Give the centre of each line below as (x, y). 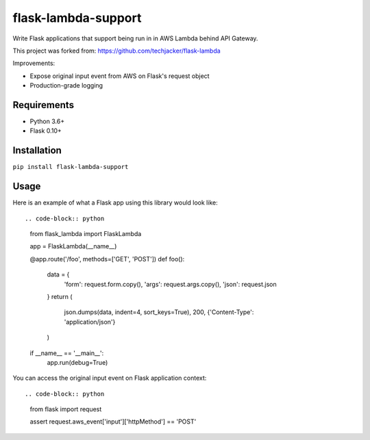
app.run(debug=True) (77, 362)
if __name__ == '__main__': (67, 353)
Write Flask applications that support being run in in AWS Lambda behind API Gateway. (135, 38)
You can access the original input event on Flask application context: (110, 378)
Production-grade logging (66, 86)
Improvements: (34, 63)
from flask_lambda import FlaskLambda (86, 234)
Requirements (44, 105)
